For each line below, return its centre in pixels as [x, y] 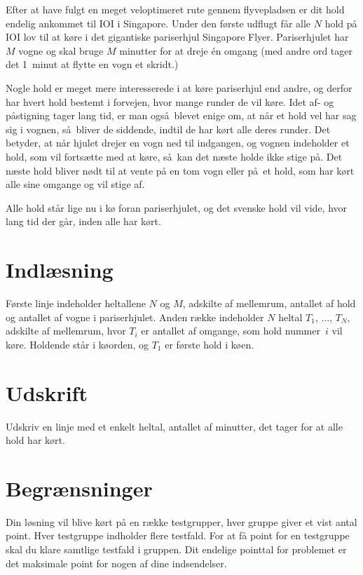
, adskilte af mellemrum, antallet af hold [269, 303]
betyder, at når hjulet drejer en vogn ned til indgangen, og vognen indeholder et [178, 143]
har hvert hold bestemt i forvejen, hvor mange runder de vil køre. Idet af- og [170, 101]
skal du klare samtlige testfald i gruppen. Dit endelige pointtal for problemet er [176, 549]
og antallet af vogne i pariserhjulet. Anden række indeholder [135, 317]
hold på [341, 23]
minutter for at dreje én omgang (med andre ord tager [236, 50]
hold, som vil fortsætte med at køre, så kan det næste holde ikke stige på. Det [174, 156]
